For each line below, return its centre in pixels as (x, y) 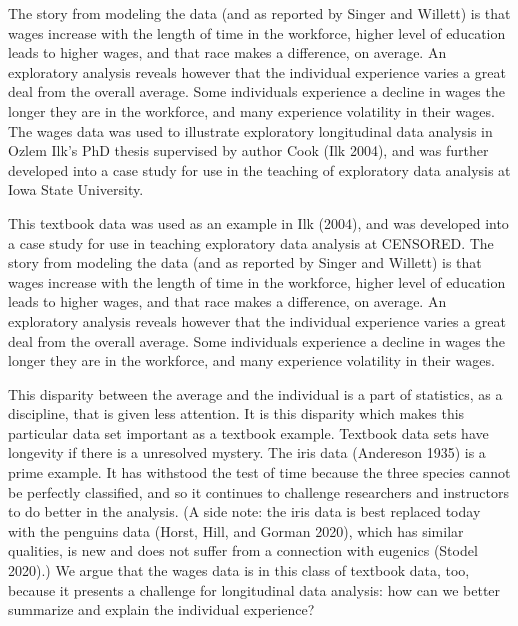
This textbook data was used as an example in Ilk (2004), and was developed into (258, 222)
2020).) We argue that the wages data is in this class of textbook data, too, (239, 570)
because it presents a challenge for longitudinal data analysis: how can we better (254, 589)
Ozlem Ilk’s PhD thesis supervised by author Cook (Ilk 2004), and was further (248, 150)
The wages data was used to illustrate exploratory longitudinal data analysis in (250, 130)
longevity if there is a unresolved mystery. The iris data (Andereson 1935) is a (247, 452)
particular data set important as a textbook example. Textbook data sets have (248, 432)
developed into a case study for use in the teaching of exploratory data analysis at (259, 169)
